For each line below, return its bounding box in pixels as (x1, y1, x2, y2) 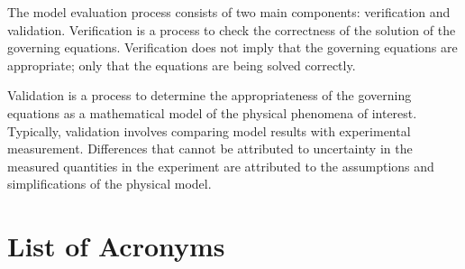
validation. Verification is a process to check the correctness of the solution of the (7, 20, 456, 39)
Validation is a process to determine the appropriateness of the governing (7, 86, 412, 105)
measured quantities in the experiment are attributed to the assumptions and (7, 156, 434, 175)
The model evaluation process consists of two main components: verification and (7, 3, 451, 21)
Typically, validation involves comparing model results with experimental (7, 121, 411, 140)
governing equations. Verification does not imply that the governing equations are (7, 38, 458, 57)
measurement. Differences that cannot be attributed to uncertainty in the (7, 139, 413, 158)
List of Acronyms (7, 227, 225, 264)
